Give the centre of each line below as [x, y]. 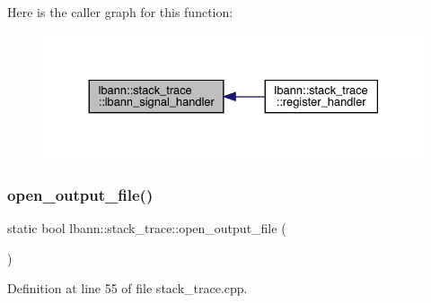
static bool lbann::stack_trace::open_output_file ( [147, 227]
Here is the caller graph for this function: [120, 12]
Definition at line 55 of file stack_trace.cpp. [128, 288]
